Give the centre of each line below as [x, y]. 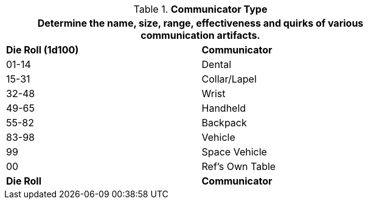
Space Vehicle [234, 152]
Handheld [224, 108]
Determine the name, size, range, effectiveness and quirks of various [200, 23]
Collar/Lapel [229, 79]
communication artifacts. [200, 35]
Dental [216, 64]
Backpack [224, 123]
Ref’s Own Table [239, 166]
